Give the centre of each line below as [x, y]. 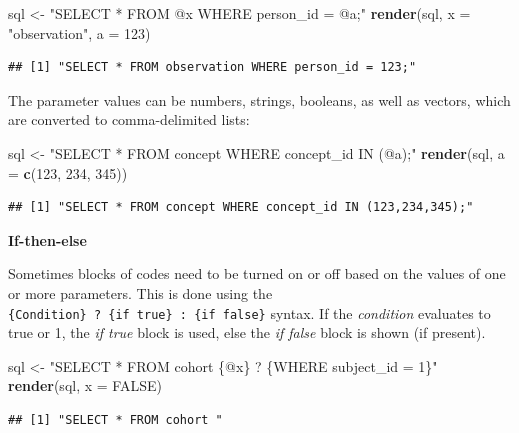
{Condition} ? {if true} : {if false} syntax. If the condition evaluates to [249, 312]
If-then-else [47, 239]
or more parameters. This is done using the [140, 292]
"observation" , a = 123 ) [79, 32]
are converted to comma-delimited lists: [129, 119]
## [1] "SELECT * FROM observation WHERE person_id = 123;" [212, 67]
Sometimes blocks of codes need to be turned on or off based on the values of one [257, 273]
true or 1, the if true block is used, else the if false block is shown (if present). [247, 332]
